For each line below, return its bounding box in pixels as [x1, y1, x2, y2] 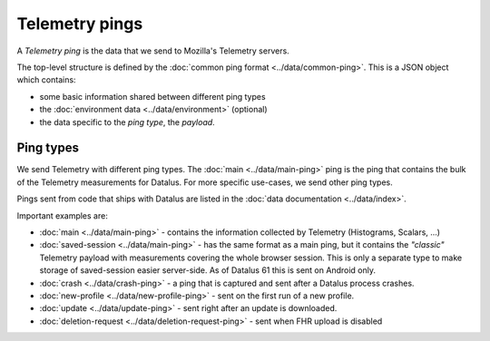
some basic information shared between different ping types [39, 91, 267, 102]
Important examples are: [16, 209, 108, 221]
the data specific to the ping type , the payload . [39, 116, 215, 127]
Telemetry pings [16, 14, 143, 34]
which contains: [16, 74, 76, 85]
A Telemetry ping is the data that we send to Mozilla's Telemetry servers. [16, 45, 289, 56]
